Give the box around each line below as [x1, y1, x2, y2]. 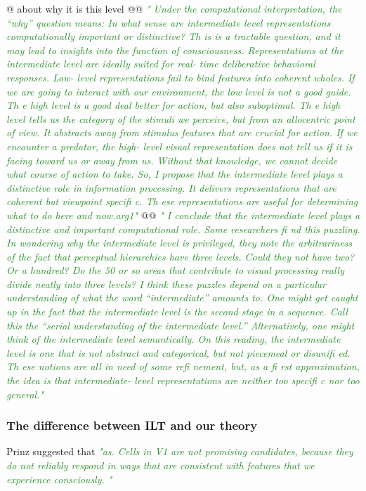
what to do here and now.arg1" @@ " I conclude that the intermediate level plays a [6, 207, 360, 222]
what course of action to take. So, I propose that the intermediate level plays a [6, 166, 343, 181]
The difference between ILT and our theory [6, 417, 258, 434]
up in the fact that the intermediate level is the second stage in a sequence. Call [6, 304, 348, 319]
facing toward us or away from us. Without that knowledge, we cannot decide [6, 152, 338, 167]
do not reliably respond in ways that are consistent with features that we [6, 458, 315, 473]
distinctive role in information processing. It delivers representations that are [6, 180, 336, 195]
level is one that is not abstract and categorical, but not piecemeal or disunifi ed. [6, 345, 351, 360]
